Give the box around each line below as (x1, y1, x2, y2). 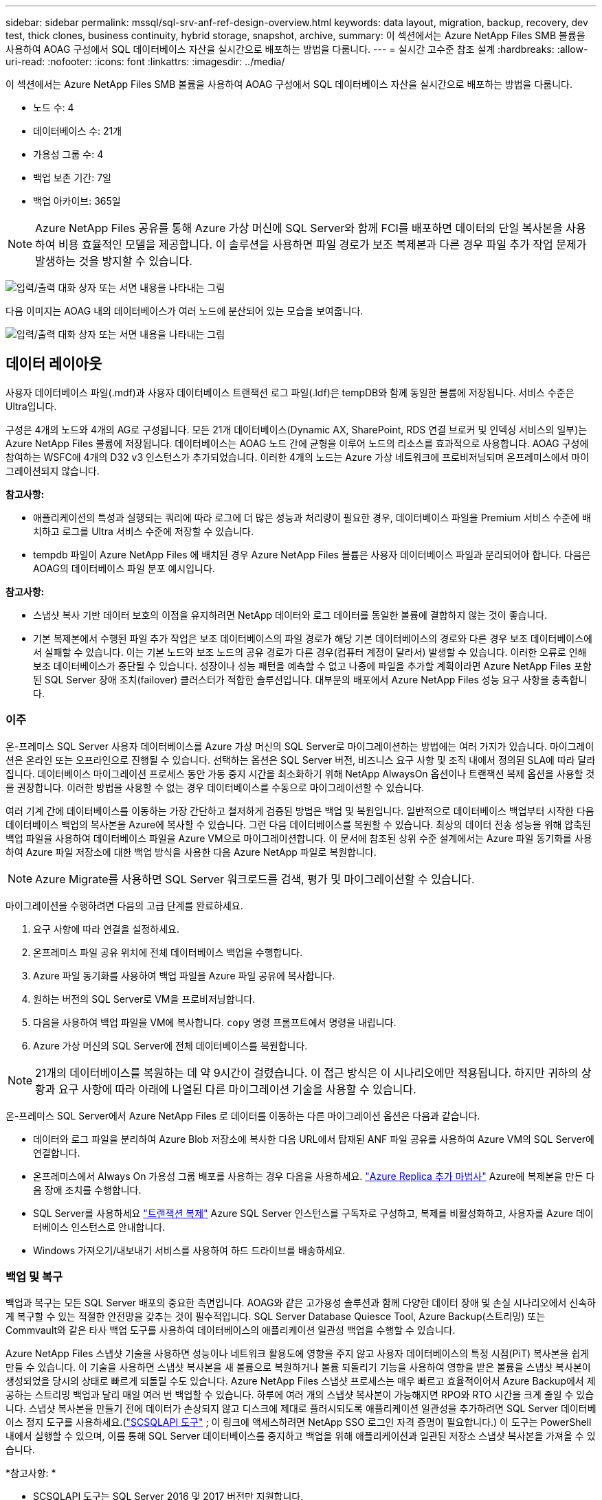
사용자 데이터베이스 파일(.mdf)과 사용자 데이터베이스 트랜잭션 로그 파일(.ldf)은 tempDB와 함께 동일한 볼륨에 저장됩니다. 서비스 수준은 (5, 386, 575, 398)
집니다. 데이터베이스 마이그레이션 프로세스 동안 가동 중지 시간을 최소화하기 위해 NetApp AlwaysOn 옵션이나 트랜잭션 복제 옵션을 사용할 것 (5, 767, 595, 780)
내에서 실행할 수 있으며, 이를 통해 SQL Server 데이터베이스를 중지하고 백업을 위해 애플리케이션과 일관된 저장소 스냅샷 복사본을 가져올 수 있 (5, 1430, 596, 1442)
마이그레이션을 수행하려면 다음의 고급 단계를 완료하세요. (5, 899, 243, 911)
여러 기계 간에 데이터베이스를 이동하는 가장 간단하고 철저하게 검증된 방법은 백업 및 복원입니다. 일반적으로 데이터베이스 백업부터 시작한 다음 (5, 804, 594, 817)
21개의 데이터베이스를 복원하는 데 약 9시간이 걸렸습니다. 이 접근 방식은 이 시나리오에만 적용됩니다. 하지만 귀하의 (35, 1065, 579, 1080)
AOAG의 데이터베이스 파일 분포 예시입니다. (33, 562, 215, 574)
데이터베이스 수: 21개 (33, 125, 122, 137)
